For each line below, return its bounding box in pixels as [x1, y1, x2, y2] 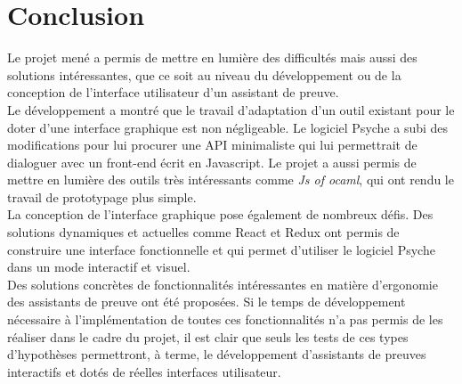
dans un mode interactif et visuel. [7, 257, 190, 276]
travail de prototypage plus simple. [7, 187, 197, 206]
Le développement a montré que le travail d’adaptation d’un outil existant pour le [7, 100, 455, 118]
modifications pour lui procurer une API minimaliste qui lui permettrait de [7, 135, 417, 154]
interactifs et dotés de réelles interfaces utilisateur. [7, 362, 281, 380]
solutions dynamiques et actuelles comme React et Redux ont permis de [7, 223, 400, 241]
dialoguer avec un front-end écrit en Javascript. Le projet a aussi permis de [7, 152, 417, 171]
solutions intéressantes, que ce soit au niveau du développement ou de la [7, 65, 401, 84]
